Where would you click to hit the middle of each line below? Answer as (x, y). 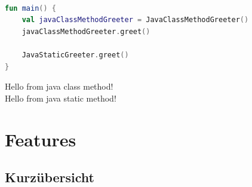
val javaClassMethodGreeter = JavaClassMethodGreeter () (135, 20)
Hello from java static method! (61, 98)
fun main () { (30, 8)
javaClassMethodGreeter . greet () (86, 31)
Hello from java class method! (59, 86)
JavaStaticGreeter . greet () (75, 55)
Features (41, 139)
